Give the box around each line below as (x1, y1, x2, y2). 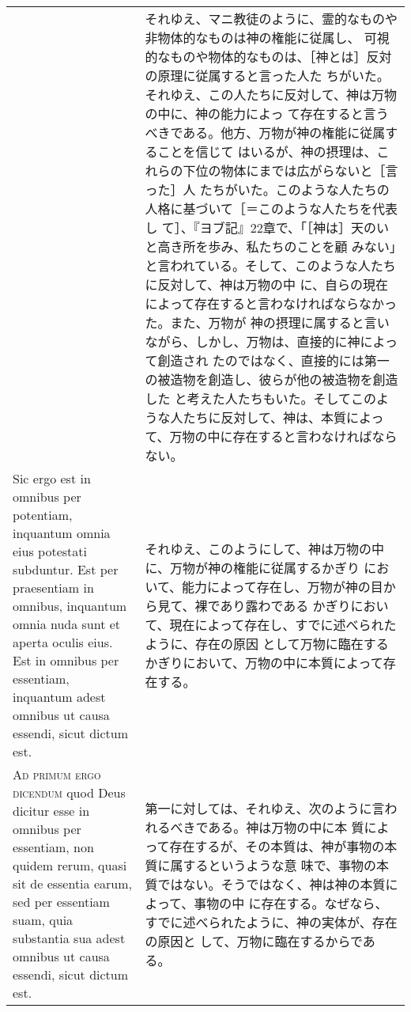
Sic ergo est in (13, 469, 91, 487)
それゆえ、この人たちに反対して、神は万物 (145, 85, 398, 104)
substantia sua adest (13, 929, 126, 947)
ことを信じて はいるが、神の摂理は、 (157, 142, 377, 161)
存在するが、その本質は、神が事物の (169, 836, 385, 855)
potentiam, (13, 506, 73, 524)
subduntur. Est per (13, 560, 119, 578)
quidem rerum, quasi (13, 856, 127, 874)
